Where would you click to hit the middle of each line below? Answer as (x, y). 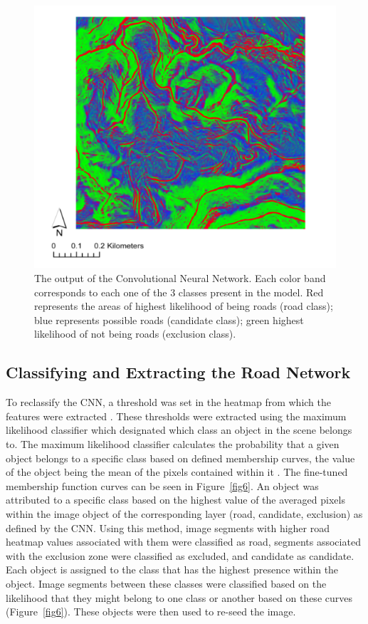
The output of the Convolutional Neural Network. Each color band (180, 278)
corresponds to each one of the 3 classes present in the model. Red (179, 292)
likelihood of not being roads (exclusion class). (135, 334)
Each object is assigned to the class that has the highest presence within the (172, 570)
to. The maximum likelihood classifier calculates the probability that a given (173, 444)
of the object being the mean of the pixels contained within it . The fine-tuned (177, 472)
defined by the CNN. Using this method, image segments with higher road (168, 527)
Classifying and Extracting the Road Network (178, 372)
